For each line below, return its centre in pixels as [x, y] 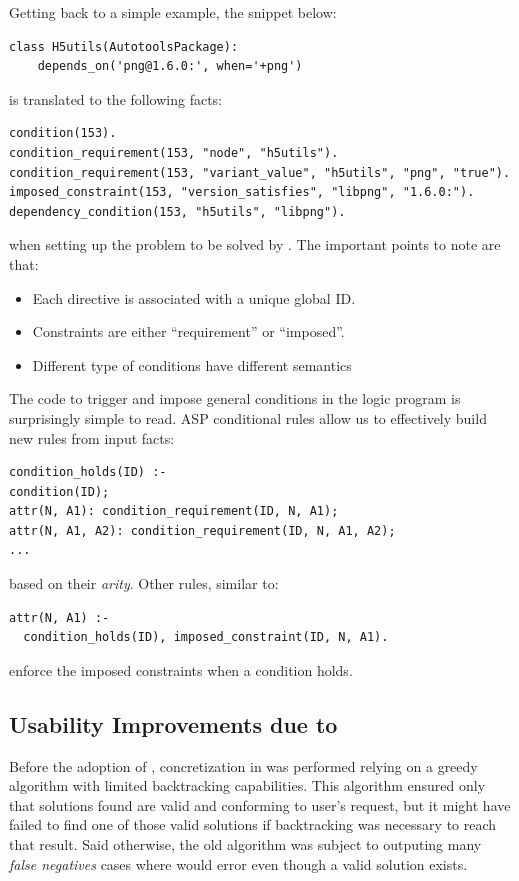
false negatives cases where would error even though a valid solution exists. [238, 863]
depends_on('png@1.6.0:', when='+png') [170, 66]
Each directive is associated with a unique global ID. [194, 297]
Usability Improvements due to [173, 723]
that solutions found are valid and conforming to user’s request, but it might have [260, 804]
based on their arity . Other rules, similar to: [144, 583]
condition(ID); [59, 491]
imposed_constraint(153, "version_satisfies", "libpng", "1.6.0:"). [242, 192]
